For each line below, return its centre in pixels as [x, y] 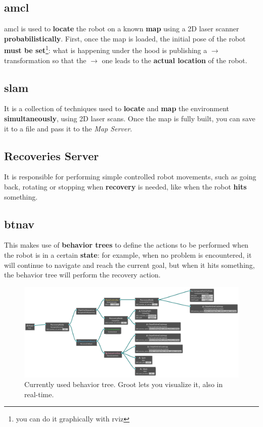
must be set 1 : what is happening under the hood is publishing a [106, 50]
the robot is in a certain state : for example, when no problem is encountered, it [128, 255]
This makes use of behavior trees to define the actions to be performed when [126, 245]
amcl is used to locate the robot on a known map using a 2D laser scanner [122, 29]
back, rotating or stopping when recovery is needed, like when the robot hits [125, 187]
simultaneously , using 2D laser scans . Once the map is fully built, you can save [130, 118]
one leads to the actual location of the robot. [174, 60]
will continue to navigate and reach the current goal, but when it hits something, [129, 265]
